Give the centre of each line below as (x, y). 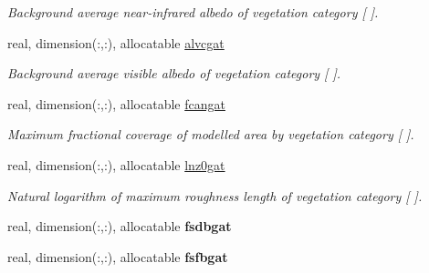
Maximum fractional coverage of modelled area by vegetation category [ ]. (211, 134)
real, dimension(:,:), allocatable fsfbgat (118, 256)
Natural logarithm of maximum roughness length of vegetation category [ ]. (215, 195)
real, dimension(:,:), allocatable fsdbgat (120, 226)
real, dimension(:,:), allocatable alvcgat (116, 42)
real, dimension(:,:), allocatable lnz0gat (116, 164)
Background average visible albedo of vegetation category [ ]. (174, 73)
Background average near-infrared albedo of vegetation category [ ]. (193, 12)
